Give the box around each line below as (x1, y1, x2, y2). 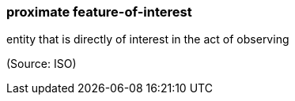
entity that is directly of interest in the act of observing (6, 32, 289, 47)
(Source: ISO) (6, 57, 77, 71)
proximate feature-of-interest (6, 4, 192, 20)
